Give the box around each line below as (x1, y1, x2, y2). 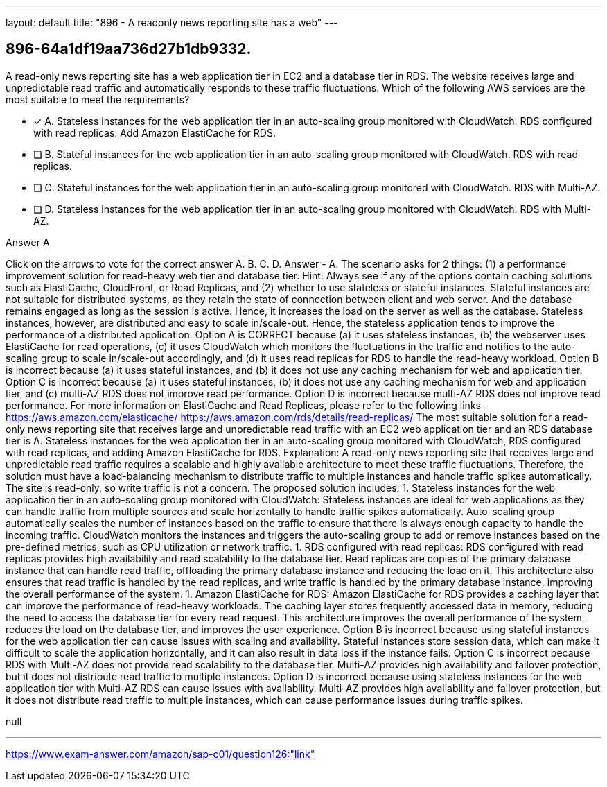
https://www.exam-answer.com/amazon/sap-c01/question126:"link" (6, 747, 315, 760)
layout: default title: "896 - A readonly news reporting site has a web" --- (6, 17, 338, 28)
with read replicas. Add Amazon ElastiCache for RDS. (33, 126, 276, 139)
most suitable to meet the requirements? (6, 93, 190, 105)
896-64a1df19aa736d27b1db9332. (6, 40, 252, 58)
